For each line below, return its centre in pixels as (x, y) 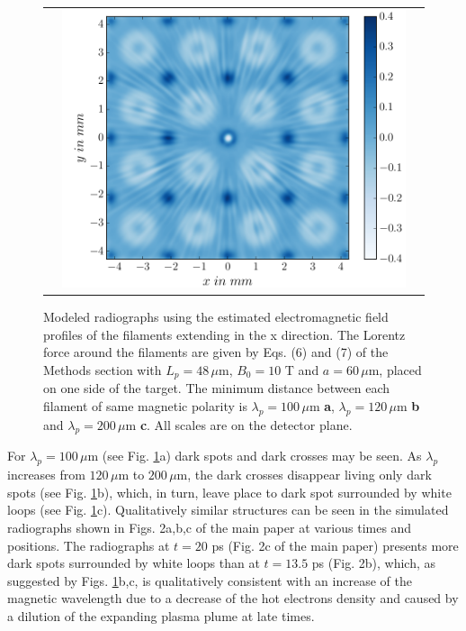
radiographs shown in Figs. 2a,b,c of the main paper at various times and (210, 527)
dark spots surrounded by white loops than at (134, 563)
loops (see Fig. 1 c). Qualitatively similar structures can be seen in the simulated (228, 510)
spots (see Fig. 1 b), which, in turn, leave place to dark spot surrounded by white (229, 492)
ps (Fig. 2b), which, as (374, 563)
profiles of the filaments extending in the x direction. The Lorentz (224, 334)
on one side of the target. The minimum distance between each (217, 388)
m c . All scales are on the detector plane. (239, 424)
